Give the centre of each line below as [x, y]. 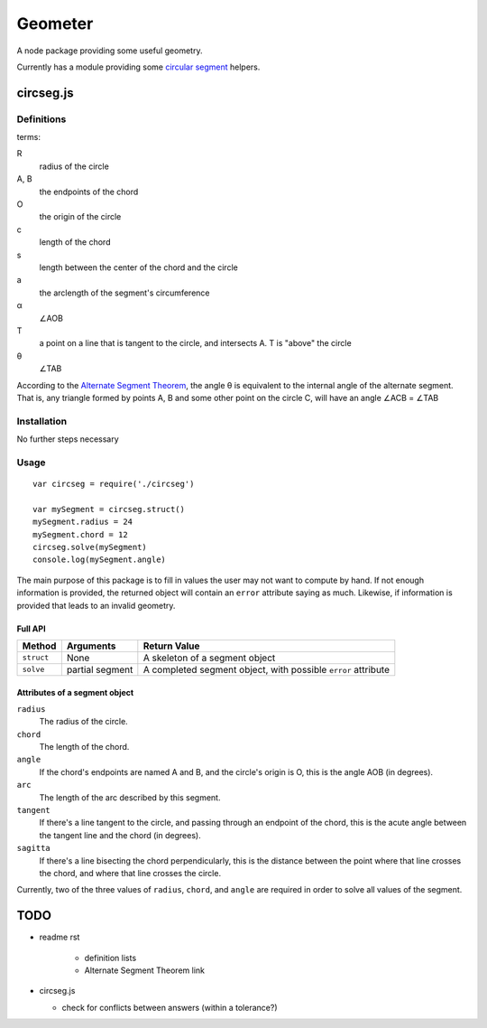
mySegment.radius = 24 [83, 522]
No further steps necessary [68, 439]
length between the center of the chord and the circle [138, 267]
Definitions [41, 119]
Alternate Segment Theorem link [144, 970]
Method [39, 646]
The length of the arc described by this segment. [130, 797]
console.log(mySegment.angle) [100, 560]
